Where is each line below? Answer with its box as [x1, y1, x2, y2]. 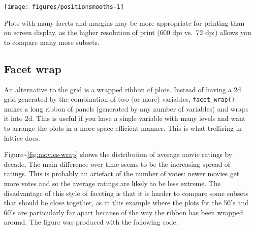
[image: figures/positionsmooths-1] [4, 3, 124, 10]
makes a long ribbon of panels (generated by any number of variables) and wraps [4, 103, 249, 114]
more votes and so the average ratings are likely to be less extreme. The [4, 178, 221, 189]
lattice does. [4, 132, 40, 143]
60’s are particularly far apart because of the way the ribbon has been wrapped [4, 207, 243, 217]
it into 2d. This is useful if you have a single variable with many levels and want [4, 113, 246, 123]
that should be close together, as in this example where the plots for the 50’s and [4, 197, 249, 208]
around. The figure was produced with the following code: [4, 217, 178, 227]
